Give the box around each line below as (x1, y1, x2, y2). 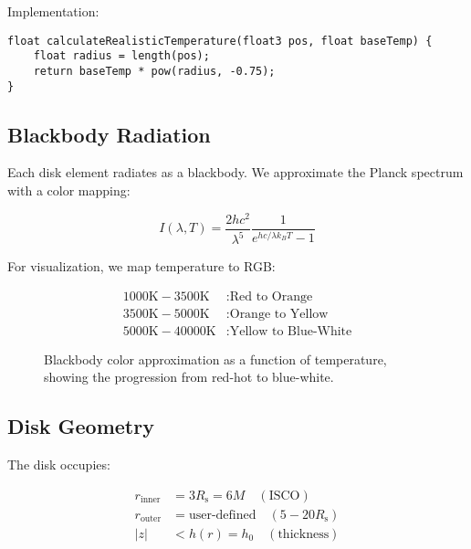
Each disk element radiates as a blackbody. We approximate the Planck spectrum (7, 163, 464, 182)
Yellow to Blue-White (229, 324, 352, 338)
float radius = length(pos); (33, 49, 210, 63)
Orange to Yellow (229, 307, 329, 321)
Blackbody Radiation (7, 120, 211, 148)
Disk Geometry (7, 412, 154, 440)
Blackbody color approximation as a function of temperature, (44, 349, 387, 368)
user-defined (188, 508, 256, 522)
